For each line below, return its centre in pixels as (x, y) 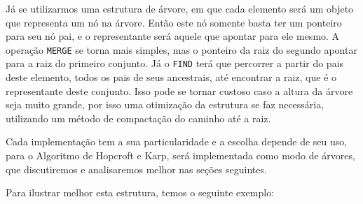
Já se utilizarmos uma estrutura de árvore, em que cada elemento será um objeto (180, 8)
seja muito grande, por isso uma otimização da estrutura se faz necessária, (165, 104)
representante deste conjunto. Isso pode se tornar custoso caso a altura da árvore (179, 90)
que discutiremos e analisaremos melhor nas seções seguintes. (136, 169)
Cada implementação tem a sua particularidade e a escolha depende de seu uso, (177, 141)
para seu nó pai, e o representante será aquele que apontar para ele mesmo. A (173, 36)
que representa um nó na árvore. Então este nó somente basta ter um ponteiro (174, 22)
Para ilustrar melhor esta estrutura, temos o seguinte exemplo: (140, 192)
